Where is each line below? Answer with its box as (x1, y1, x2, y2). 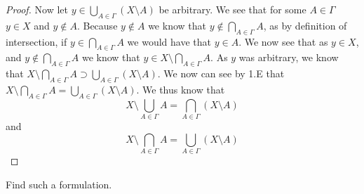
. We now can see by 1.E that (157, 66, 285, 81)
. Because (76, 18, 118, 32)
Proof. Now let (6, 2, 68, 16)
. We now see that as (238, 34, 328, 48)
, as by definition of (263, 18, 347, 32)
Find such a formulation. (6, 176, 112, 191)
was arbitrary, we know (238, 50, 339, 65)
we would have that (127, 34, 211, 48)
